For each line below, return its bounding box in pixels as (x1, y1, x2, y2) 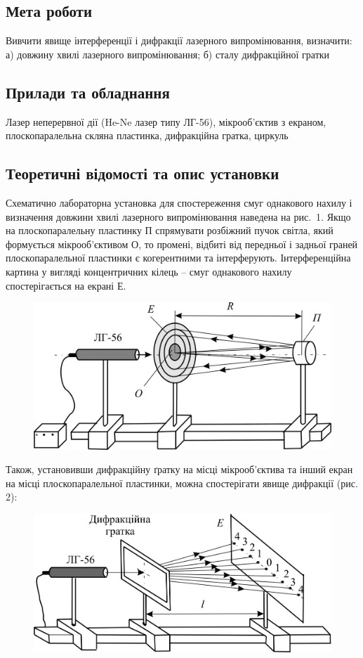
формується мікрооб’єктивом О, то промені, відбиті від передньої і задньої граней (6, 236, 358, 251)
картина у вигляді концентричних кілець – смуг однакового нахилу (6, 264, 292, 278)
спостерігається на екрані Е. (6, 278, 126, 292)
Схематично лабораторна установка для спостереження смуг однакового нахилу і (6, 195, 352, 209)
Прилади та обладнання (6, 81, 170, 103)
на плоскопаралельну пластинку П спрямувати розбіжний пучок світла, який (6, 223, 334, 238)
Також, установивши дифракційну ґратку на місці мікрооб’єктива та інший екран (6, 462, 353, 477)
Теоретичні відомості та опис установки (6, 162, 279, 184)
